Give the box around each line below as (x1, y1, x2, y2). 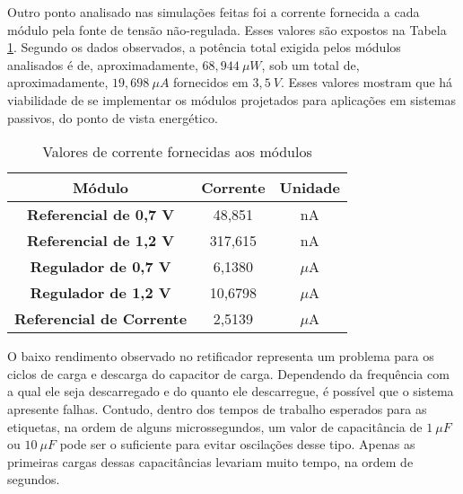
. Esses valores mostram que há (280, 73, 453, 92)
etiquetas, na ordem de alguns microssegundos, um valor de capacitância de (7, 417, 423, 436)
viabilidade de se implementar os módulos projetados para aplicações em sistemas (7, 90, 457, 109)
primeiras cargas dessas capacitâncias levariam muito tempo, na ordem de (7, 452, 414, 471)
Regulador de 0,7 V (30, 256, 171, 278)
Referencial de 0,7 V (26, 204, 175, 225)
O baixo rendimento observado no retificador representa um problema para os (7, 347, 434, 366)
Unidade (279, 177, 340, 198)
